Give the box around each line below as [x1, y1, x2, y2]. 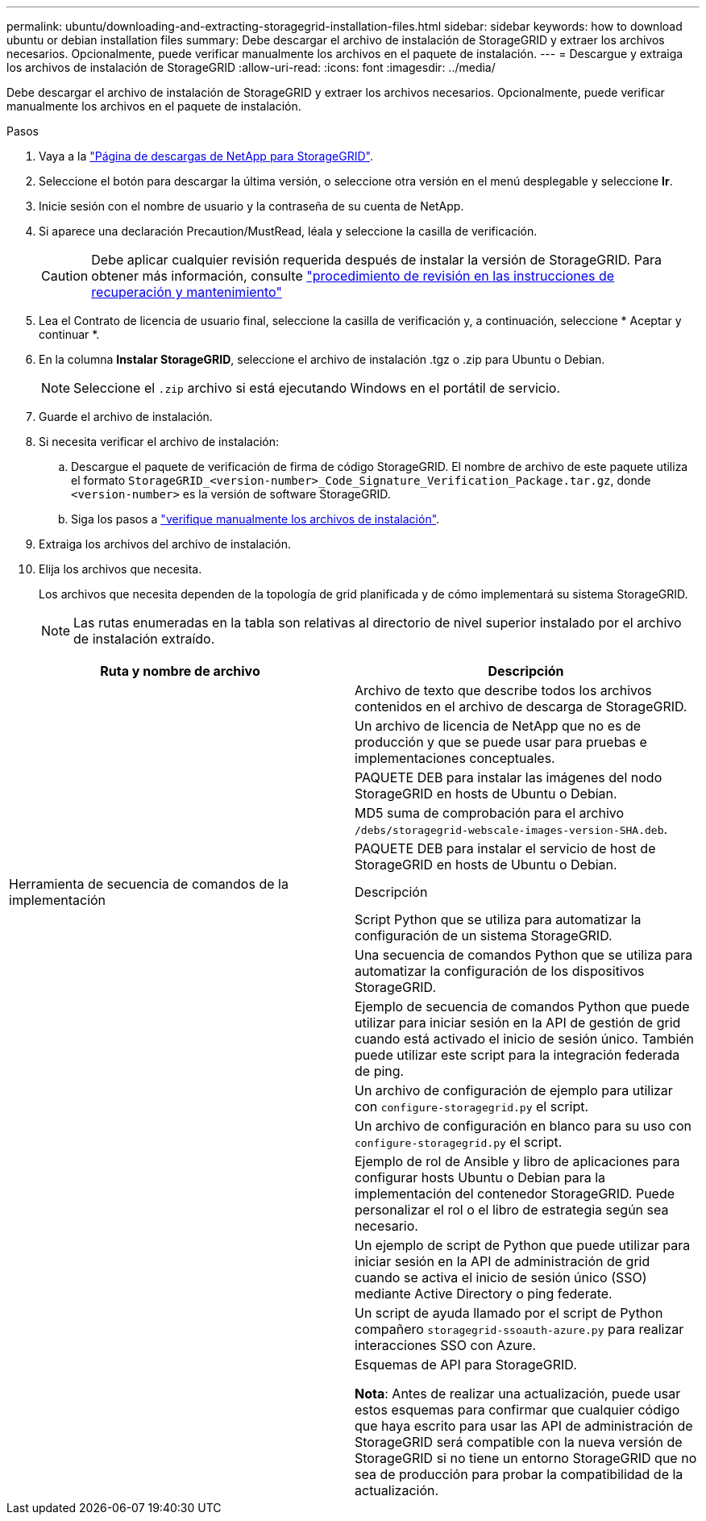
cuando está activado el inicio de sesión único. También [355, 1031, 695, 1047]
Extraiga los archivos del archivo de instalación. [39, 537, 291, 551]
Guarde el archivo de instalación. [39, 410, 213, 423]
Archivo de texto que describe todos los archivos [355, 682, 652, 698]
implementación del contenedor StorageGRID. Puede [355, 1186, 675, 1202]
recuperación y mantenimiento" [91, 284, 282, 300]
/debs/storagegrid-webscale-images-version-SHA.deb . [355, 821, 668, 837]
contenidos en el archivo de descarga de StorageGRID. [355, 698, 687, 715]
